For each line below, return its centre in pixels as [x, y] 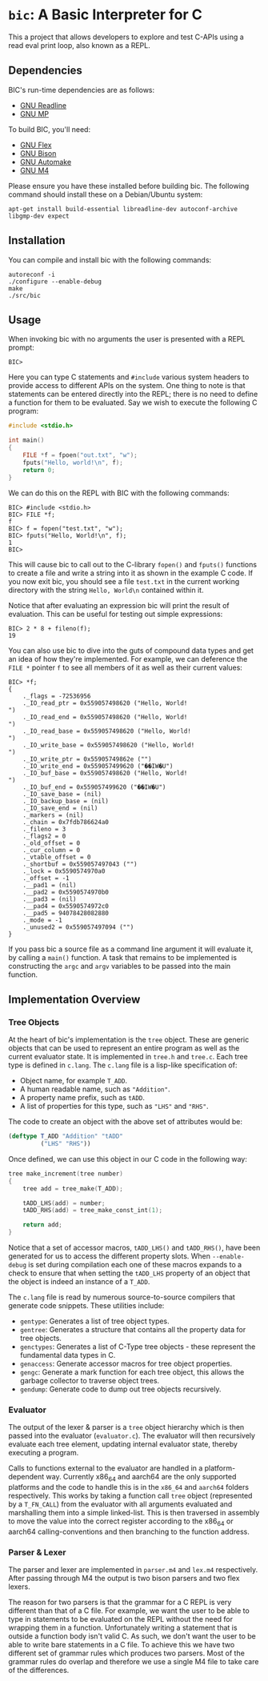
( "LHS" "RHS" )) [66, 1144]
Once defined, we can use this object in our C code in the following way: [128, 1159]
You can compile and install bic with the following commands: [110, 260]
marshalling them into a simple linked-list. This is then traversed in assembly [134, 1513]
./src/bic [25, 295]
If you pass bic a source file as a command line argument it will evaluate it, [131, 949]
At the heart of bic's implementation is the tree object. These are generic [129, 1040]
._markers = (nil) [53, 815]
